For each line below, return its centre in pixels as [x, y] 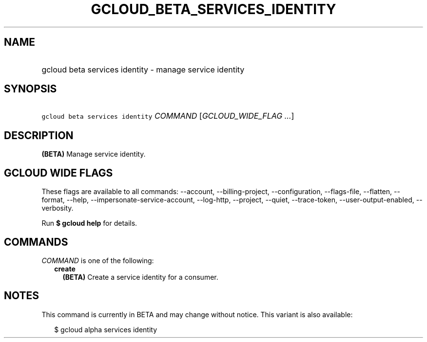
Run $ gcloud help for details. [89, 223]
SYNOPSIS [30, 89]
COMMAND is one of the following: [98, 260]
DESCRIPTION [39, 135]
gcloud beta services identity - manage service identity [143, 69]
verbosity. [58, 208]
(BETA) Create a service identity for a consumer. [140, 277]
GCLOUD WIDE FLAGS [58, 173]
